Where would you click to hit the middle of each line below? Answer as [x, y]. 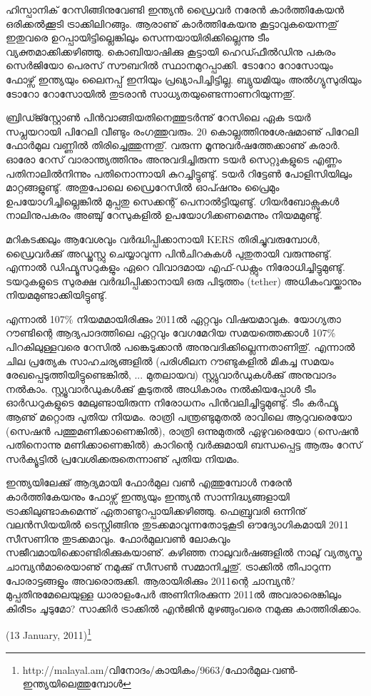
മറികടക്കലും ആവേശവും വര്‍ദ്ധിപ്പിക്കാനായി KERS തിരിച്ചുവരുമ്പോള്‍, [163, 239]
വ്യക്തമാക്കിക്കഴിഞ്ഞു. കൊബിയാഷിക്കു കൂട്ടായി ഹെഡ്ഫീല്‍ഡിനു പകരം [171, 51]
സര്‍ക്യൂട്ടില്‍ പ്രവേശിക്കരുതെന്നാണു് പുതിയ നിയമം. [123, 458]
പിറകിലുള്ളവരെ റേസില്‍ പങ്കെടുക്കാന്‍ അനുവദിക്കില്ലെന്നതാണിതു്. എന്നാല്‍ [181, 347]
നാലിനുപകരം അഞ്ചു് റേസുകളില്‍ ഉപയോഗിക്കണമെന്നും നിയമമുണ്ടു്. [164, 215]
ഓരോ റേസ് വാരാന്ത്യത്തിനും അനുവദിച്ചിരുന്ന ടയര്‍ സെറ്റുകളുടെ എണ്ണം [174, 159]
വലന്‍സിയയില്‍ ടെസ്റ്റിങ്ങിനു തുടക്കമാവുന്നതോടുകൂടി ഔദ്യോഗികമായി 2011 [177, 524]
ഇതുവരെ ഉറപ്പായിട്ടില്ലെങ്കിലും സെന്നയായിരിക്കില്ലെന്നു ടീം [138, 37]
